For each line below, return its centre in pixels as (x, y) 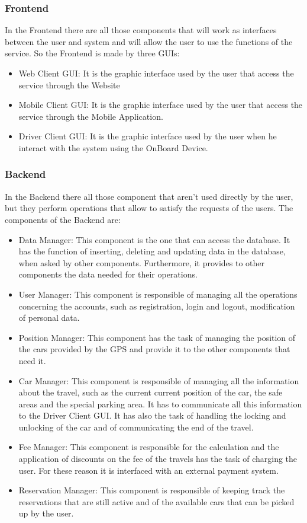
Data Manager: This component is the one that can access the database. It (154, 239)
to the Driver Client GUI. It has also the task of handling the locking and (152, 415)
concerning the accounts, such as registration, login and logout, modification (157, 306)
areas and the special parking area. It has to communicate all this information (160, 404)
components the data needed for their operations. (108, 274)
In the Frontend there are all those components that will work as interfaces (141, 30)
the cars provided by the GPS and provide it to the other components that (154, 349)
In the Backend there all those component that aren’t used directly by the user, (149, 196)
